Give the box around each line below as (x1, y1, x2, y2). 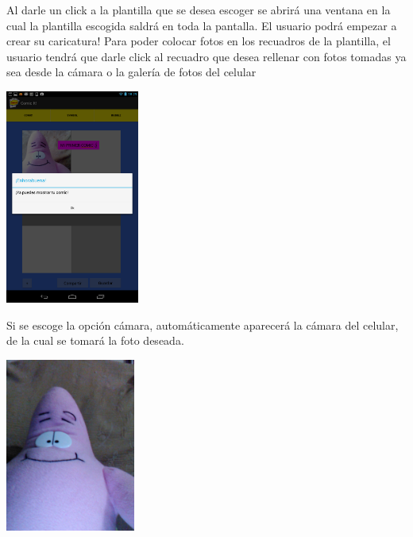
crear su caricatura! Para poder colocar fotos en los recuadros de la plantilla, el (6, 33, 391, 49)
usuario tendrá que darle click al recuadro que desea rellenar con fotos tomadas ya (6, 48, 407, 64)
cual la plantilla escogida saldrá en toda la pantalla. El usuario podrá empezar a (6, 17, 397, 33)
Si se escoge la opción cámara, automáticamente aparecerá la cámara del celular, (6, 316, 399, 333)
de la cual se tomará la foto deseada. (6, 332, 184, 349)
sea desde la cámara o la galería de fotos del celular (6, 64, 257, 80)
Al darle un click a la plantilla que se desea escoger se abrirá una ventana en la (6, 2, 391, 17)
